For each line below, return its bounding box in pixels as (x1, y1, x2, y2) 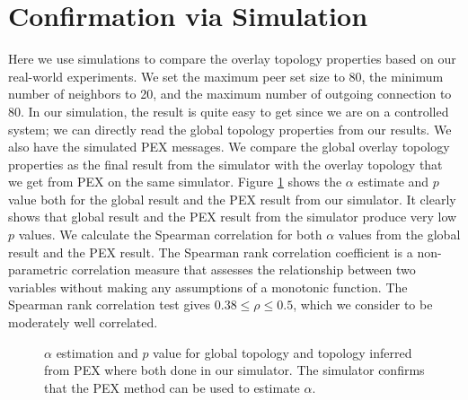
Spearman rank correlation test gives (8, 295, 211, 314)
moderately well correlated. (8, 313, 158, 332)
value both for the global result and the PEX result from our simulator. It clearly (8, 189, 456, 208)
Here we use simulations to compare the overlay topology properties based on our (8, 49, 456, 68)
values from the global (338, 225, 461, 244)
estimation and (56, 343, 138, 361)
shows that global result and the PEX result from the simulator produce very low (8, 207, 457, 226)
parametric (8, 260, 68, 279)
